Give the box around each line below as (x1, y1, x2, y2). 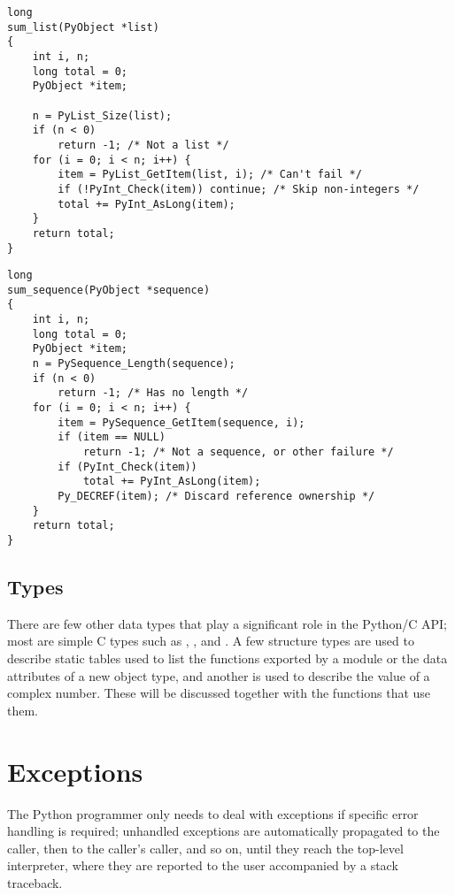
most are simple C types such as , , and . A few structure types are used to (7, 631, 414, 650)
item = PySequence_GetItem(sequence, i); (58, 416, 305, 429)
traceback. (7, 873, 63, 891)
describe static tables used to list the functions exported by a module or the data (7, 649, 448, 668)
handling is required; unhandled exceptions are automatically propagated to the (7, 822, 440, 840)
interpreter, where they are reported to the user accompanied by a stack (7, 856, 398, 875)
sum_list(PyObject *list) (7, 20, 159, 34)
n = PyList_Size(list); (32, 109, 173, 122)
